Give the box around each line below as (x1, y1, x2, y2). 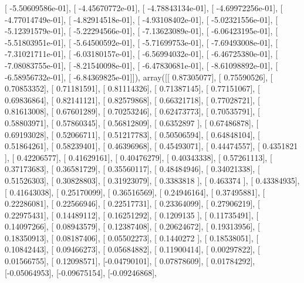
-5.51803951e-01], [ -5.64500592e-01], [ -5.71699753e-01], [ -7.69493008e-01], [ (5, 36, 278, 48)
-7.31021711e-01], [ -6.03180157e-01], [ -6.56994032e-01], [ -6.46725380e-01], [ (5, 48, 278, 60)
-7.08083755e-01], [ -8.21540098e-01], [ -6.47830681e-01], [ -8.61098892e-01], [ (5, 59, 278, 71)
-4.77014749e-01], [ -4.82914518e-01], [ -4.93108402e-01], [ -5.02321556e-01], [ (5, 13, 278, 25)
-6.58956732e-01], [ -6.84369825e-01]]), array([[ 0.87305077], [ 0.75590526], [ (5, 70, 273, 83)
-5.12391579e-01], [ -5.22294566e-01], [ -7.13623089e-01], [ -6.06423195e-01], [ (5, 25, 278, 37)
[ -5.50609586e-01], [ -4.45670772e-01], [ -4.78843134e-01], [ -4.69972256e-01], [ (5, 2, 283, 14)
